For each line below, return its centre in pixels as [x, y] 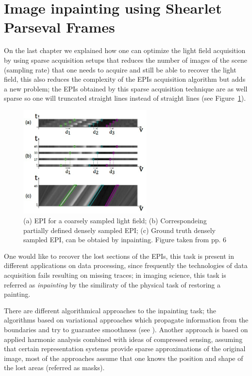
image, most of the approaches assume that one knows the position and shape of [124, 358]
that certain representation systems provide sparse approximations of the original [125, 349]
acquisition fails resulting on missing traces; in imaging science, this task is [115, 275]
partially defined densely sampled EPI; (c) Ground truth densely [120, 230]
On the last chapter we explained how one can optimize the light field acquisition [125, 50]
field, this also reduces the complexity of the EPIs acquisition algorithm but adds [125, 79]
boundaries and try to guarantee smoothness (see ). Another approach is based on [126, 330]
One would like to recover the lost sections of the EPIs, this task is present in [119, 256]
